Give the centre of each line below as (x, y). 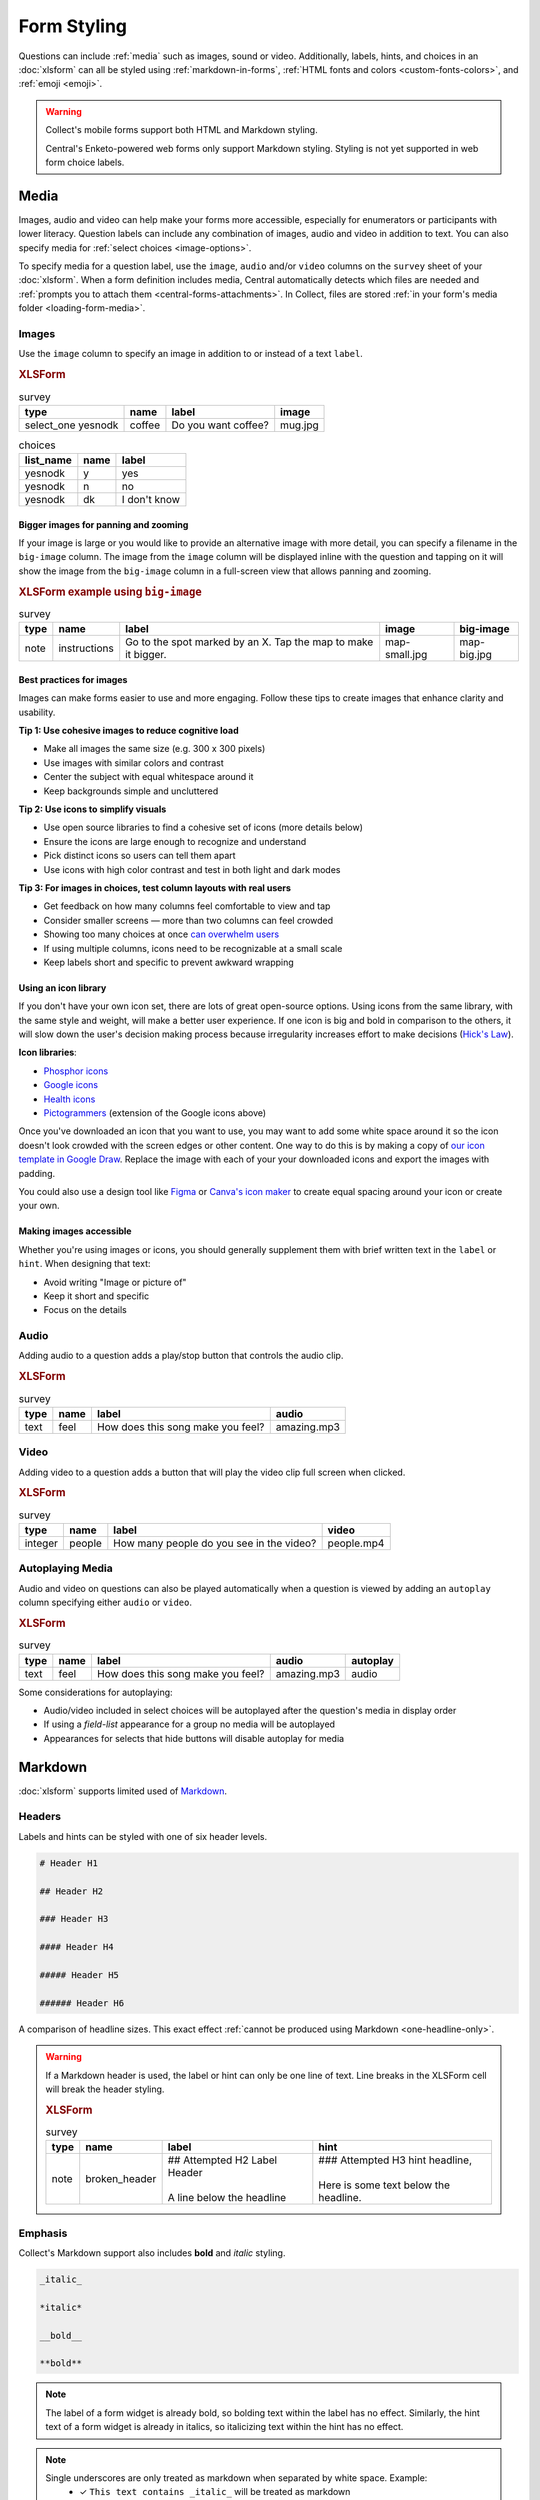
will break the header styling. (105, 2089)
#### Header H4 (76, 1947)
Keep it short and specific (96, 1296)
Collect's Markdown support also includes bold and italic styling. (152, 2253)
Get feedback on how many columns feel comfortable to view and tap (187, 906)
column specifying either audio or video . (105, 1602)
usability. (37, 712)
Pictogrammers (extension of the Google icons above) (155, 1113)
